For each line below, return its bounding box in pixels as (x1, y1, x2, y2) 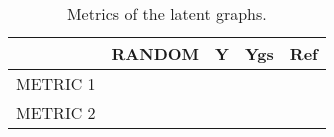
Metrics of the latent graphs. (66, 2, 267, 25)
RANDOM (111, 42, 200, 65)
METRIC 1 (16, 72, 96, 95)
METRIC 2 (16, 101, 96, 124)
